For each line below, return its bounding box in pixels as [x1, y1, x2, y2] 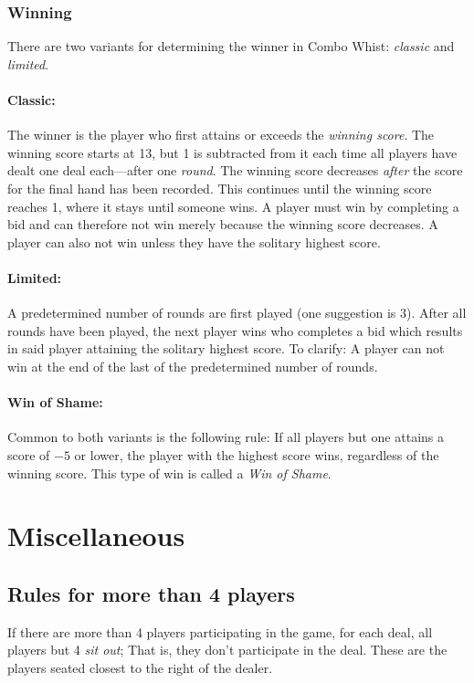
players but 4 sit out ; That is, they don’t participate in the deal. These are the [7, 640, 448, 659]
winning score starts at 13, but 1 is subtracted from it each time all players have [7, 142, 458, 162]
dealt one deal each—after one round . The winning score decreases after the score [7, 161, 463, 180]
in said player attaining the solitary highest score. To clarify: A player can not [7, 339, 445, 358]
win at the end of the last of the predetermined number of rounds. [7, 356, 378, 375]
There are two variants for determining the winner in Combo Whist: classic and [7, 37, 455, 56]
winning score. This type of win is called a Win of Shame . [7, 463, 332, 482]
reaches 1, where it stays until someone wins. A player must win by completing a [7, 196, 459, 215]
